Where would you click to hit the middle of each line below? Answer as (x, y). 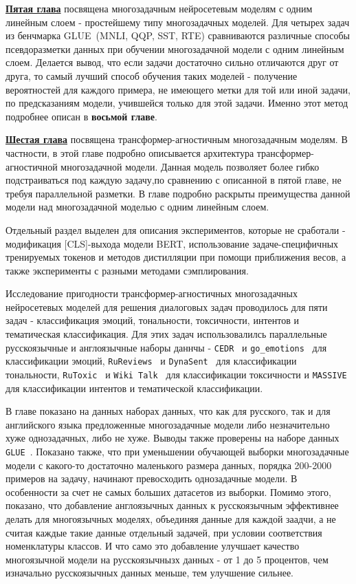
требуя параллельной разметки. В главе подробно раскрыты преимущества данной (178, 193)
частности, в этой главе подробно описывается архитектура (130, 152)
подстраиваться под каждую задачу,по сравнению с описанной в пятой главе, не (174, 180)
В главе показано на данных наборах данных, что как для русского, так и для (168, 411)
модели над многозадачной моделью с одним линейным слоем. (137, 207)
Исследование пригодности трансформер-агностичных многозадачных (152, 293)
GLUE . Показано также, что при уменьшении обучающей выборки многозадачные (177, 451)
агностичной (32, 166)
